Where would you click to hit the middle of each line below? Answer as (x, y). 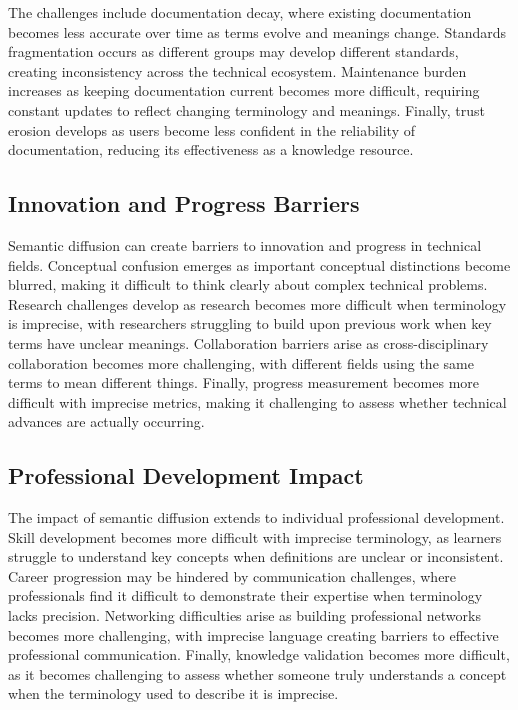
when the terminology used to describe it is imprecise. (173, 693)
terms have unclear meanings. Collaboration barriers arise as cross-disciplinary (248, 342)
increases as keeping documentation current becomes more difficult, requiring (244, 90)
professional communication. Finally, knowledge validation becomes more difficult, (259, 654)
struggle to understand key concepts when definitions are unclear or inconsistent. (256, 556)
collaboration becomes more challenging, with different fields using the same (241, 362)
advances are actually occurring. (106, 421)
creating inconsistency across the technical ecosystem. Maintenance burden (237, 70)
